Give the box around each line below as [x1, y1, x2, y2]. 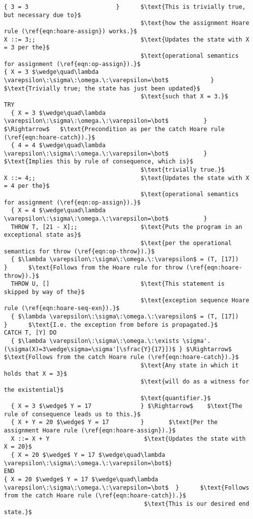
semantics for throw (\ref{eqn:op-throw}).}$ [4, 248, 155, 255]
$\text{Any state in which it [140, 361, 239, 369]
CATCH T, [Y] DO [4, 329, 57, 337]
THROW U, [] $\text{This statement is [11, 280, 225, 288]
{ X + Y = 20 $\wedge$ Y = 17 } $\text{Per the [11, 419, 218, 426]
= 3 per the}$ [4, 44, 50, 51]
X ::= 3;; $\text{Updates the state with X [4, 36, 250, 43]
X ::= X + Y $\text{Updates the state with [11, 435, 246, 442]
